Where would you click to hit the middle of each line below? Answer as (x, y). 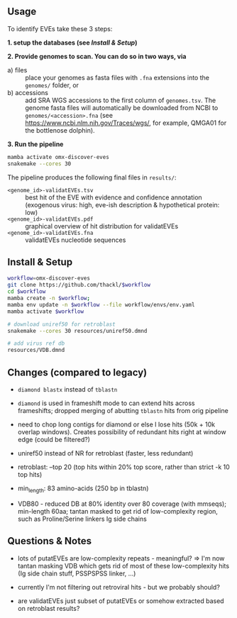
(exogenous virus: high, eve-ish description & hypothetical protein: (122, 204)
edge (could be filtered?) (54, 439)
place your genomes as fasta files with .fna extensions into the (117, 77)
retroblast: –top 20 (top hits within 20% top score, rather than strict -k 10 (124, 467)
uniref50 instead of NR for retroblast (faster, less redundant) (105, 453)
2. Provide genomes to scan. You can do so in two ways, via (97, 56)
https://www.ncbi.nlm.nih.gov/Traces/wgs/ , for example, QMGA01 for (126, 123)
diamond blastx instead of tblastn (67, 389)
